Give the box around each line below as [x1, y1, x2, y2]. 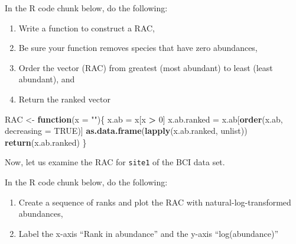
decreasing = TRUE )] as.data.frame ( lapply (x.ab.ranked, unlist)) [5, 124, 248, 137]
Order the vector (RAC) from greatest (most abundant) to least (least [18, 61, 273, 73]
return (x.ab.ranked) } [5, 136, 87, 148]
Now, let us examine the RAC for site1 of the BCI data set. [5, 156, 225, 168]
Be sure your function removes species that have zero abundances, [18, 41, 258, 54]
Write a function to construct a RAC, [18, 21, 155, 34]
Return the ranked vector [18, 92, 110, 105]
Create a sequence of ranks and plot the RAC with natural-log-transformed [18, 195, 291, 208]
